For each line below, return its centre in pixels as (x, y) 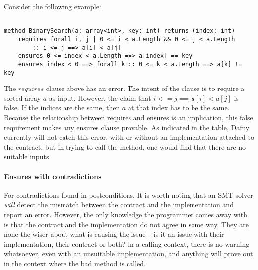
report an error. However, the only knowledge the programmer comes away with (126, 214)
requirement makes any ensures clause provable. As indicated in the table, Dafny (127, 127)
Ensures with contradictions (53, 176)
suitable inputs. (28, 156)
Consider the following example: (53, 6)
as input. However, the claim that (100, 98)
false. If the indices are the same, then (62, 108)
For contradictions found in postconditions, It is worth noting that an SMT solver (129, 195)
